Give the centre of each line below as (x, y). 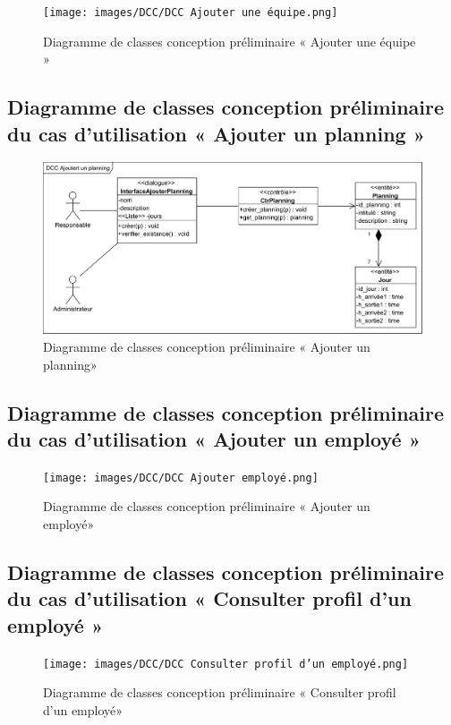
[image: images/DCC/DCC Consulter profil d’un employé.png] (226, 664)
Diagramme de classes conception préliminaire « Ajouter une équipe (230, 41)
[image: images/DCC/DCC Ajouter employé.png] (181, 478)
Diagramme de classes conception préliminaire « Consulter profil (220, 692)
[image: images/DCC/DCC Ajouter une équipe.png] (191, 13)
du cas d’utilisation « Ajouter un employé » (214, 438)
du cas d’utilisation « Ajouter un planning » (217, 133)
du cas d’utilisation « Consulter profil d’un (209, 598)
